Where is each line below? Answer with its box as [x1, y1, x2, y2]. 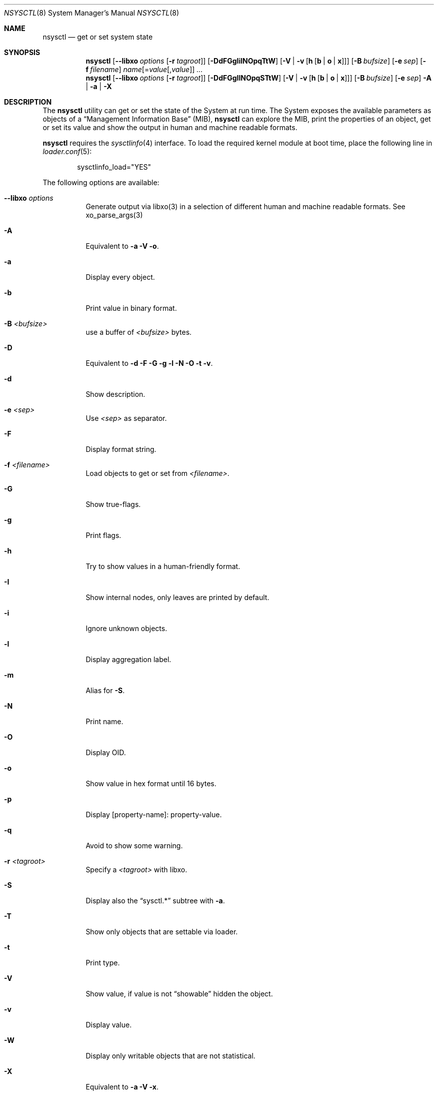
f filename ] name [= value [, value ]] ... [85, 65, 203, 74]
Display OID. [85, 748, 126, 757]
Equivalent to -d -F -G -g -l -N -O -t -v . [85, 359, 213, 367]
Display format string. [85, 445, 156, 453]
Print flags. [85, 531, 121, 539]
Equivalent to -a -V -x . [85, 1082, 158, 1091]
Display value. [85, 1020, 132, 1029]
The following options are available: [42, 178, 159, 187]
